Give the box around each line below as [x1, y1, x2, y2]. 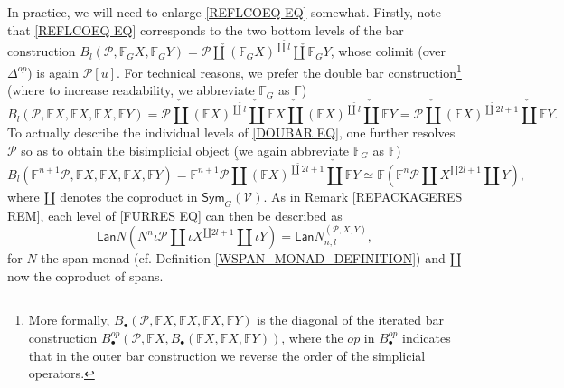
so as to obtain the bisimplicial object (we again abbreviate [21, 140, 350, 159]
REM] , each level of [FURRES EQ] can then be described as [7, 205, 343, 224]
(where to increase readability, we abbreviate [7, 80, 255, 99]
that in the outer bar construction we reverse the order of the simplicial [28, 345, 426, 364]
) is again [27, 62, 80, 81]
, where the [281, 327, 343, 346]
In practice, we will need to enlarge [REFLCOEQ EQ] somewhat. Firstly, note [7, 3, 441, 21]
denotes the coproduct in [60, 186, 198, 205]
